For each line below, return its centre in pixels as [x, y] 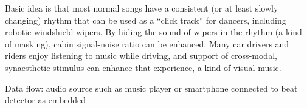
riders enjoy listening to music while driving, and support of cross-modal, [141, 56]
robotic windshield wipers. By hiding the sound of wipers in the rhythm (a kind [153, 32]
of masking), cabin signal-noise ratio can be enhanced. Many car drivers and [147, 43]
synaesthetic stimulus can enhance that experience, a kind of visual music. [143, 67]
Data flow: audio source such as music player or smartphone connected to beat [151, 88]
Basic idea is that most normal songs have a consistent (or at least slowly [142, 8]
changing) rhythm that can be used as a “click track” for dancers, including [146, 20]
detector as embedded [46, 100]
